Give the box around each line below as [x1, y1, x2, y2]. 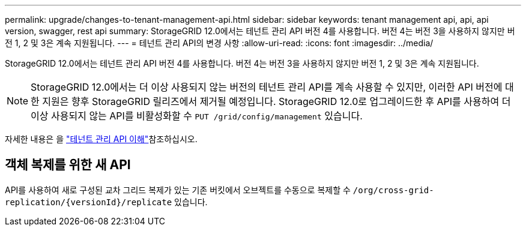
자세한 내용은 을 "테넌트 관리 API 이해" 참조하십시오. [5, 134, 198, 144]
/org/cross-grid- [352, 185, 434, 195]
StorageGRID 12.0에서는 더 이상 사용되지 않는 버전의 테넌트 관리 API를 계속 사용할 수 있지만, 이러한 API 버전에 [31, 81, 503, 93]
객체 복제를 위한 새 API [5, 157, 131, 173]
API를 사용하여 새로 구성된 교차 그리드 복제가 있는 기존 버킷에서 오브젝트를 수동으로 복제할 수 [5, 184, 351, 195]
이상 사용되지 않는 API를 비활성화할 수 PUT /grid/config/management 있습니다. [31, 110, 363, 122]
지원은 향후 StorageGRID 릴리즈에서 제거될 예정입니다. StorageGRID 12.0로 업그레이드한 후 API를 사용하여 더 [42, 95, 511, 107]
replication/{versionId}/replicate [5, 197, 172, 207]
